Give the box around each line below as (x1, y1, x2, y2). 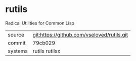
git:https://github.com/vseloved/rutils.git (32, 31, 128, 38)
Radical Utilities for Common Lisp (5, 20, 75, 26)
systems (8, 47, 28, 54)
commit (8, 39, 26, 46)
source (8, 31, 24, 38)
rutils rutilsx (32, 47, 61, 54)
